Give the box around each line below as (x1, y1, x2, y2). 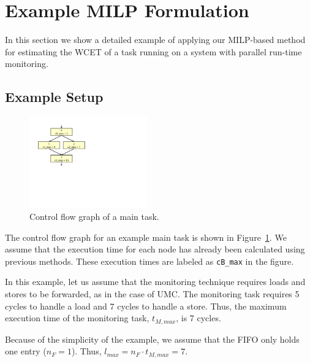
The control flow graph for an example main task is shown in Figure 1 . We (5, 230, 287, 243)
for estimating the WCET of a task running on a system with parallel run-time (5, 45, 302, 58)
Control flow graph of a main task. (29, 210, 159, 223)
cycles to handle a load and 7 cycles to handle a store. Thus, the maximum (5, 299, 287, 312)
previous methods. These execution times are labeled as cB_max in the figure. (5, 254, 294, 267)
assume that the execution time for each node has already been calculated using (5, 243, 305, 256)
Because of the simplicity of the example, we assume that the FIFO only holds (5, 332, 300, 345)
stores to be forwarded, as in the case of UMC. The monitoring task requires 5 (5, 287, 300, 300)
